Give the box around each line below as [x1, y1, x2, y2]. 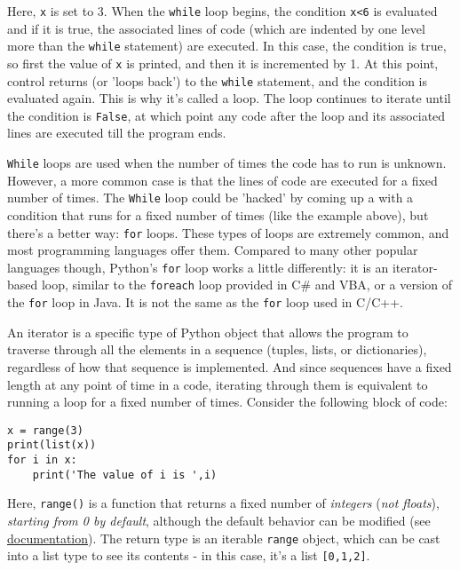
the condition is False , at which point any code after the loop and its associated [7, 106, 446, 124]
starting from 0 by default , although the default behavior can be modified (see [7, 511, 431, 530]
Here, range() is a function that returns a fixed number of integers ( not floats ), [7, 494, 440, 512]
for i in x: [7, 454, 77, 467]
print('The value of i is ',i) [32, 468, 218, 481]
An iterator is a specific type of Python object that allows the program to [7, 322, 408, 341]
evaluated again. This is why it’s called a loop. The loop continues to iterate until [7, 89, 451, 107]
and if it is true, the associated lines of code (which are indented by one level [7, 19, 425, 37]
